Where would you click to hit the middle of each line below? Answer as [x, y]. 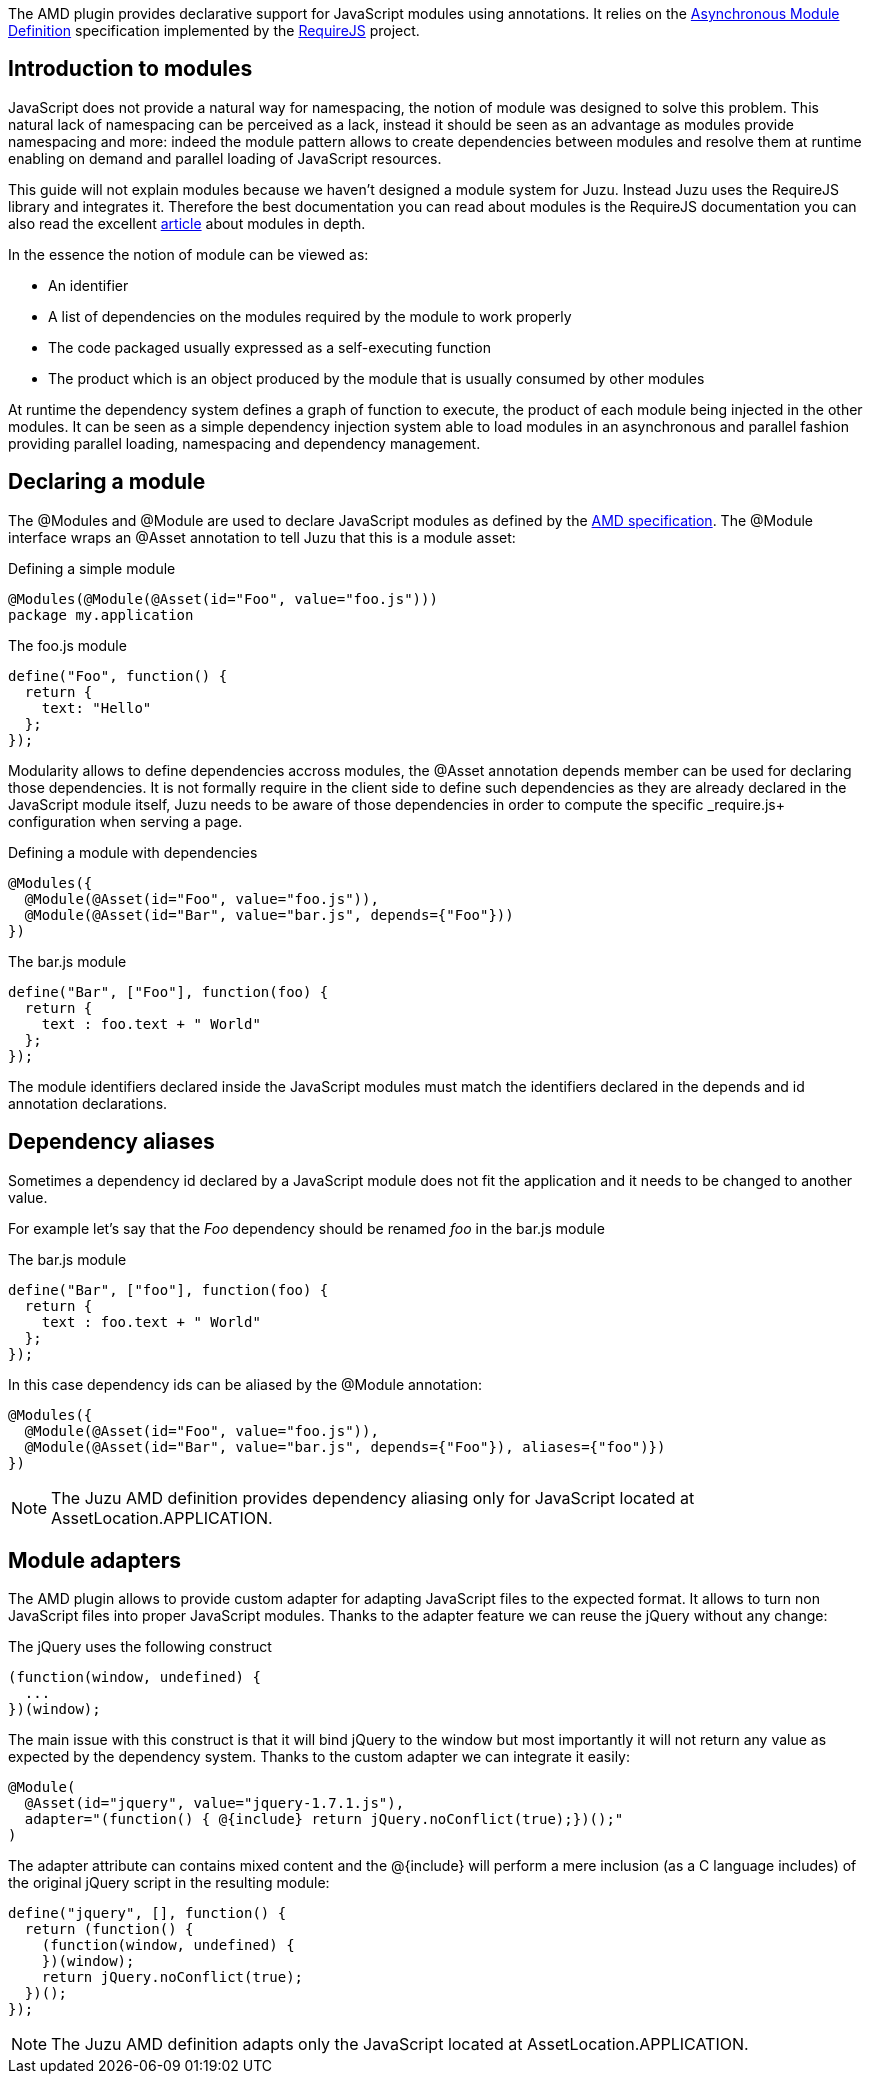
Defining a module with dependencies [133, 852]
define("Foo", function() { [118, 675]
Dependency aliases [111, 1142]
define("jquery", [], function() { [147, 1913]
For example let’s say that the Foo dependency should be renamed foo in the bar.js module [306, 1228]
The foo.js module [67, 645]
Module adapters [95, 1560]
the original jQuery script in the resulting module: [169, 1883]
